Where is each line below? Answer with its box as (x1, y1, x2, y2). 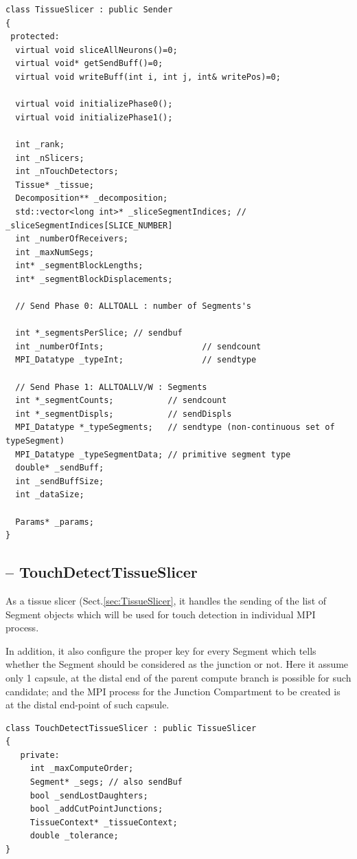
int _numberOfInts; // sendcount (15, 341, 262, 351)
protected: (10, 32, 60, 42)
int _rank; (15, 139, 65, 149)
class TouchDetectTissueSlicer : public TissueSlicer (5, 723, 257, 733)
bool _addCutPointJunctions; (30, 804, 163, 814)
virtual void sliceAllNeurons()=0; (15, 45, 178, 55)
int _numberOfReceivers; (15, 234, 128, 244)
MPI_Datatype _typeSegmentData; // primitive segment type (15, 449, 291, 459)
